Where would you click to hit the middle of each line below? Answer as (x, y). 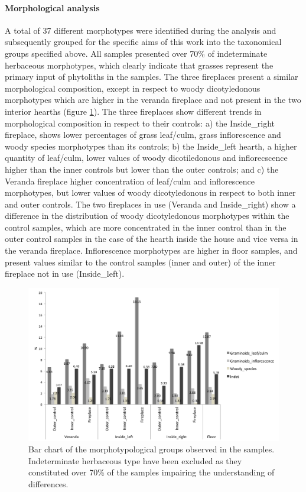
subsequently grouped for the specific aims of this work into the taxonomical (143, 42)
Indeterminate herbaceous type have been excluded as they (135, 460)
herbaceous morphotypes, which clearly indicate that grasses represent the (139, 65)
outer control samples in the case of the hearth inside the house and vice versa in (152, 239)
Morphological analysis (52, 7)
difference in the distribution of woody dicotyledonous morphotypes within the (147, 216)
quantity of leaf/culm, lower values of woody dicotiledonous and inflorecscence (146, 158)
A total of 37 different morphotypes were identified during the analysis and (141, 30)
